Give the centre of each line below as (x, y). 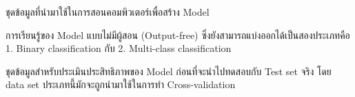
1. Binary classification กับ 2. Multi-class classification (119, 48)
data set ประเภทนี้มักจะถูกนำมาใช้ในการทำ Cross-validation (121, 84)
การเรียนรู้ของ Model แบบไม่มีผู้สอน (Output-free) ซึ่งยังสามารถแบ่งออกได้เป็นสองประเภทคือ (178, 34)
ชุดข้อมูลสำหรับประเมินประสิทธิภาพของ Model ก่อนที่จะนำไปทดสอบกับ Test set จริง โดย (169, 71)
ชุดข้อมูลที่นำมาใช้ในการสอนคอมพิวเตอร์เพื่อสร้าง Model (108, 12)
